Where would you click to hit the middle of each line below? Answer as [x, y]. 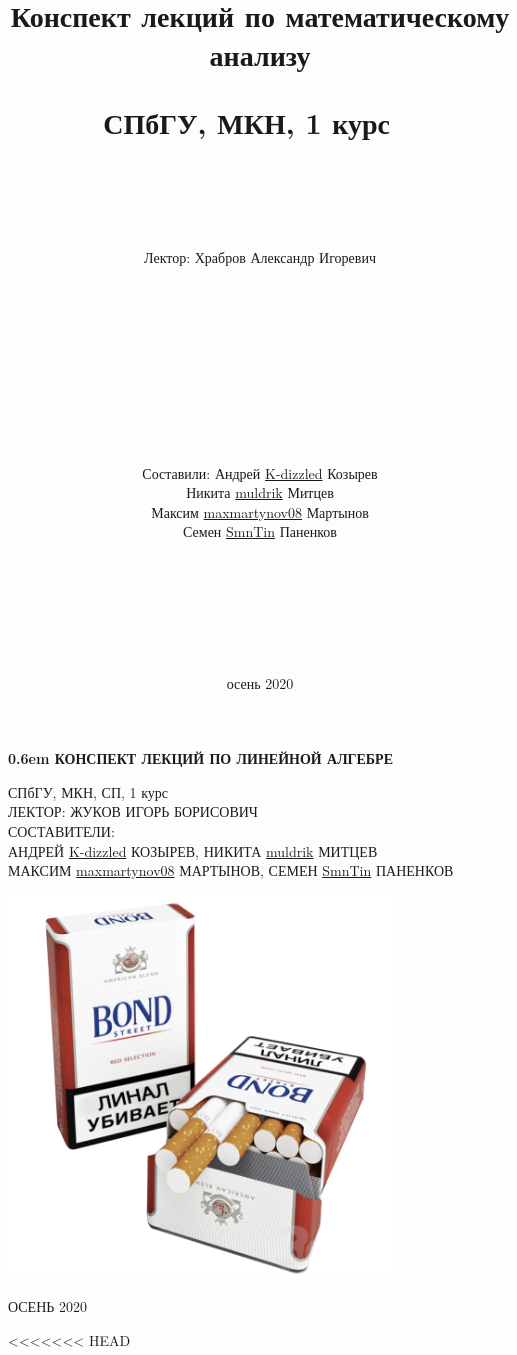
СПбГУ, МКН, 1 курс [246, 121]
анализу [260, 54]
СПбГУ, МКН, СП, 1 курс [88, 791]
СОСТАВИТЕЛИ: [61, 830]
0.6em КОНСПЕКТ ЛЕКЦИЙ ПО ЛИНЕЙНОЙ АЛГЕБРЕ [200, 758]
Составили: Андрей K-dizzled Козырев [260, 472]
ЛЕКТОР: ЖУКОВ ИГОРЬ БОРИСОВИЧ [133, 811]
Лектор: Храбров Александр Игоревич [260, 257]
